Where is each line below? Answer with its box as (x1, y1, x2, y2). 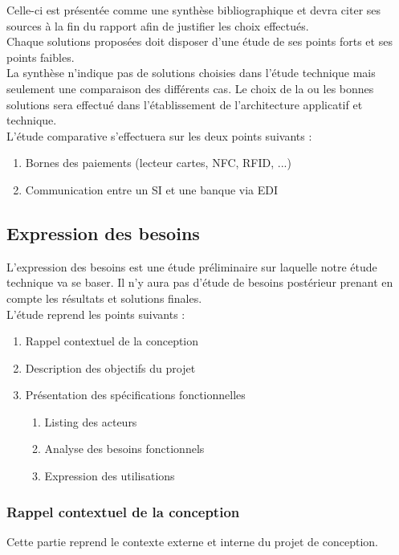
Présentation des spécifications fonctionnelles (25, 386, 246, 403)
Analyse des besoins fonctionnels (44, 440, 205, 457)
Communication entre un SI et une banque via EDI (25, 181, 279, 198)
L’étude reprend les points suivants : (6, 305, 185, 322)
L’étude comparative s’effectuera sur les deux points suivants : (6, 127, 312, 144)
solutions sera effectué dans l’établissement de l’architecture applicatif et (6, 96, 363, 112)
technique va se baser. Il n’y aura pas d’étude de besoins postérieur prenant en (6, 274, 393, 291)
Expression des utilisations (44, 467, 175, 484)
